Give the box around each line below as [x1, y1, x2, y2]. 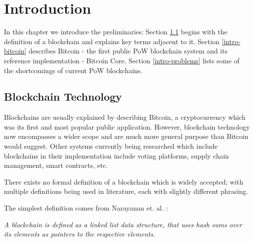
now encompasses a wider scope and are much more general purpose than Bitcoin [4, 131, 249, 141]
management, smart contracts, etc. [4, 160, 108, 170]
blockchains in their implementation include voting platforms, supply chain [4, 150, 229, 161]
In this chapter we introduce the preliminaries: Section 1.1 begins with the [4, 27, 228, 37]
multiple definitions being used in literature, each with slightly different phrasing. [4, 186, 248, 196]
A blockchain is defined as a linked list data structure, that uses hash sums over [4, 219, 242, 229]
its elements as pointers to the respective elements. [4, 229, 155, 239]
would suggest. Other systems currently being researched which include [4, 141, 218, 151]
